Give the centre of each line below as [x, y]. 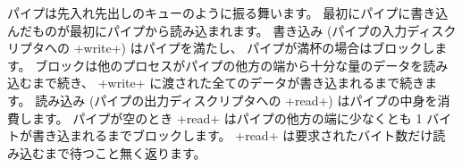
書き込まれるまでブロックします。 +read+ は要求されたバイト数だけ [232, 135]
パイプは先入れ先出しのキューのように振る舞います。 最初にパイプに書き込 [228, 13]
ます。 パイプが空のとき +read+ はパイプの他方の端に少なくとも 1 [227, 118]
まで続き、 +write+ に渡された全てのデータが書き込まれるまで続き [228, 83]
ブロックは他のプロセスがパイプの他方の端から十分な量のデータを [229, 65]
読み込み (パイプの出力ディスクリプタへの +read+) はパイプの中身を [236, 100]
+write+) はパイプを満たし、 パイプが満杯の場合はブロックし [254, 48]
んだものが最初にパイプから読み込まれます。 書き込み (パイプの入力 [207, 30]
